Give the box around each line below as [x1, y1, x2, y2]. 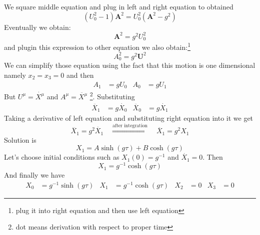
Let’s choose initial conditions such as [4, 152, 119, 162]
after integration [112, 123, 147, 128]
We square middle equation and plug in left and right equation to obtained [4, 1, 233, 11]
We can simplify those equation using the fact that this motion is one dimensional [4, 60, 255, 70]
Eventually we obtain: [4, 21, 71, 32]
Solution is [4, 134, 36, 145]
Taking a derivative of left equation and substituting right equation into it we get [4, 112, 253, 123]
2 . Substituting [89, 90, 135, 101]
